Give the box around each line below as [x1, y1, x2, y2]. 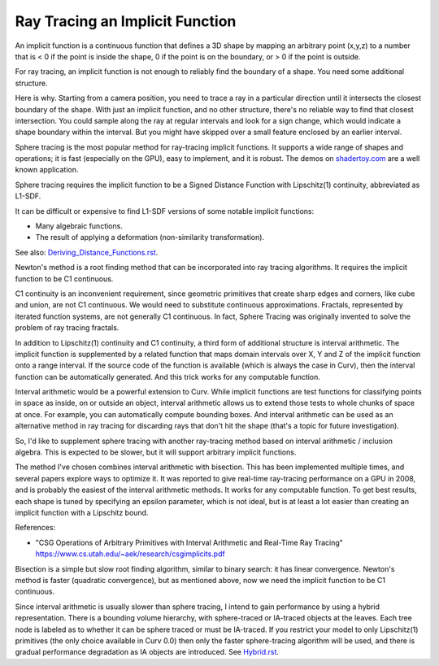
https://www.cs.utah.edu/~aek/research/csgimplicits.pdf [35, 549, 225, 559]
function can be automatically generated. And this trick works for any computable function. [15, 372, 321, 381]
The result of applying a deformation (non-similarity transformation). [35, 233, 264, 242]
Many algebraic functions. [35, 221, 124, 231]
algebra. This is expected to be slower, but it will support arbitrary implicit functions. [15, 447, 297, 457]
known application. [15, 165, 79, 175]
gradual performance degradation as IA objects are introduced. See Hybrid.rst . [15, 647, 280, 657]
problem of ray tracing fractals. [15, 323, 120, 333]
